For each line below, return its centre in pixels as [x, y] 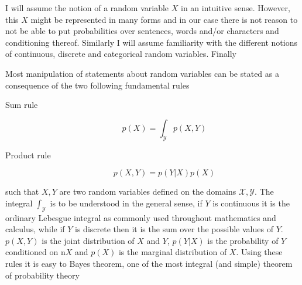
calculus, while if [35, 229]
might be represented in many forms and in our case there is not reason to [164, 19]
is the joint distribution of [88, 240]
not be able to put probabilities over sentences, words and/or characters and [142, 31]
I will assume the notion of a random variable [87, 8]
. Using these [259, 252]
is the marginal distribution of [173, 252]
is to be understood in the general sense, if [126, 203]
